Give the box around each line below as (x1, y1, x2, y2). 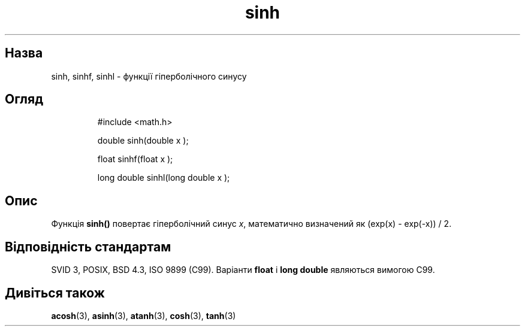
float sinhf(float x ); (97, 154, 173, 165)
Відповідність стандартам (5, 239, 171, 254)
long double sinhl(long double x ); (97, 172, 230, 183)
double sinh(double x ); (97, 135, 189, 146)
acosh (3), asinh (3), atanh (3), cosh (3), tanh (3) (51, 310, 236, 321)
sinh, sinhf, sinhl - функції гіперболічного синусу (51, 71, 247, 81)
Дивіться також (5, 285, 105, 300)
